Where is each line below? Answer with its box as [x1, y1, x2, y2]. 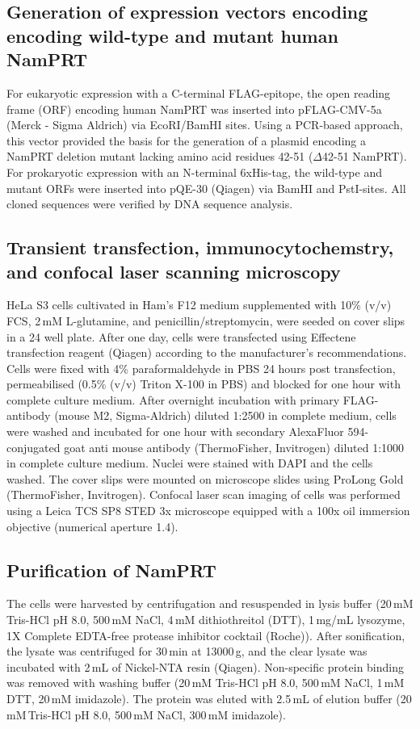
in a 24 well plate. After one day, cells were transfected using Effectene [6, 328, 356, 345]
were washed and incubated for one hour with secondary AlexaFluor [6, 423, 344, 440]
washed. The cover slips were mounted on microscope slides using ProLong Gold [6, 470, 404, 487]
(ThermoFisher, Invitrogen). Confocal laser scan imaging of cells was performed [6, 486, 401, 503]
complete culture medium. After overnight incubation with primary [6, 391, 340, 408]
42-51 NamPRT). [322, 148, 407, 165]
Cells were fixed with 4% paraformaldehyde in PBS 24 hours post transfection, [6, 359, 396, 376]
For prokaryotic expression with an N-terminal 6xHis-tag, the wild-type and [6, 163, 382, 180]
